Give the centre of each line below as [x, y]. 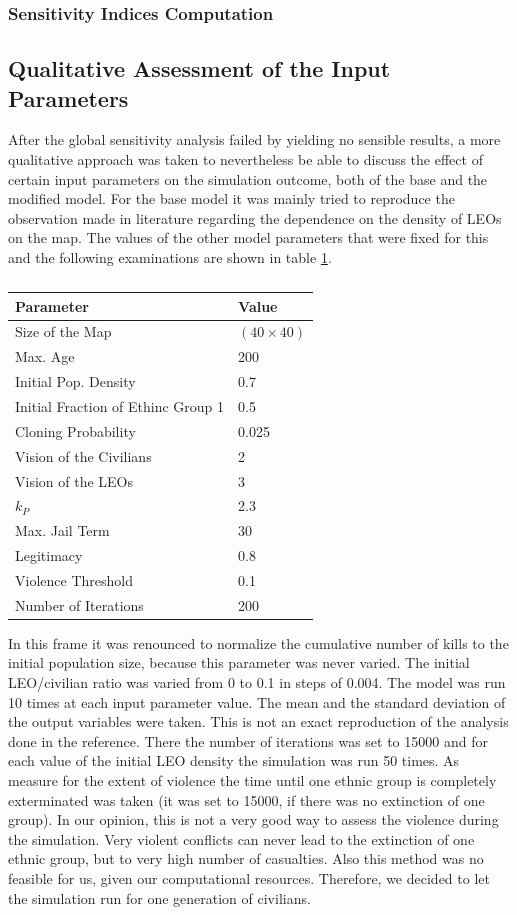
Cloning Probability [75, 430]
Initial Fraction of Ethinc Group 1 [120, 405]
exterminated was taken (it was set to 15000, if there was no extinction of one [246, 799]
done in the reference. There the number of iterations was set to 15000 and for [248, 740]
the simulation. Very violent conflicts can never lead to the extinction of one [241, 838]
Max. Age [45, 356]
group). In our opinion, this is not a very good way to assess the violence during [253, 819]
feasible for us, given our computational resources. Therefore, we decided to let [249, 877]
